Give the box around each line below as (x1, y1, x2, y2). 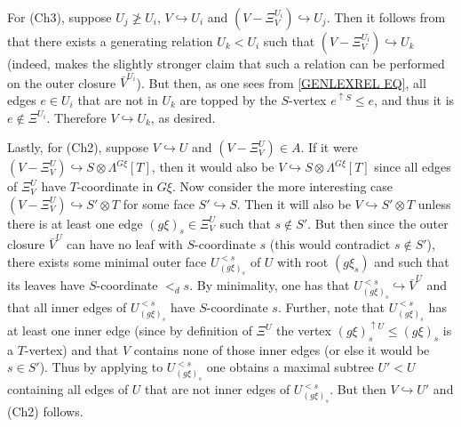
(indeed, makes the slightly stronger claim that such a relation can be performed (7, 54, 445, 72)
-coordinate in (76, 177, 154, 196)
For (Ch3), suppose (7, 8, 112, 26)
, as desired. (150, 108, 216, 126)
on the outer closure (7, 73, 116, 92)
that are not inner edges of (145, 380, 290, 399)
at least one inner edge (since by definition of (7, 321, 252, 340)
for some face (123, 194, 195, 213)
